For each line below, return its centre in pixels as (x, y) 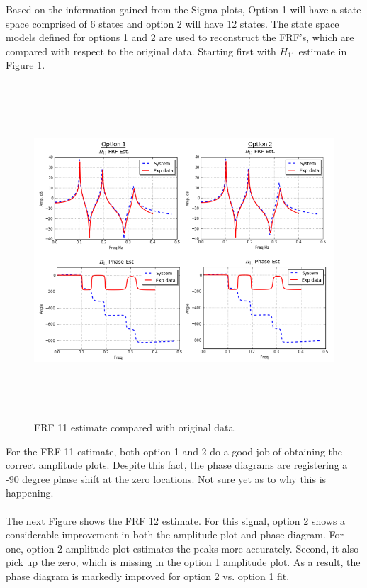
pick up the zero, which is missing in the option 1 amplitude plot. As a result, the (183, 562)
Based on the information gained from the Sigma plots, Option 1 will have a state (183, 9)
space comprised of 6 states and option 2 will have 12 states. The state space (173, 23)
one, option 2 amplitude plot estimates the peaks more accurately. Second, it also (182, 548)
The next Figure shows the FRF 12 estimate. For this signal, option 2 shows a (176, 520)
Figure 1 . (26, 65)
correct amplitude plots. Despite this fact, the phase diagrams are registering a (177, 465)
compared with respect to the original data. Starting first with (141, 51)
